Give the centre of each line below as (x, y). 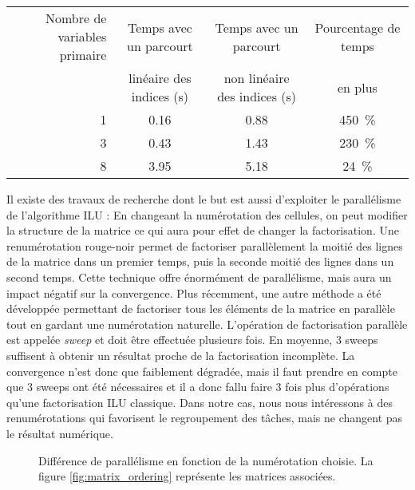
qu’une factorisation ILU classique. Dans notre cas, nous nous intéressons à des (200, 402)
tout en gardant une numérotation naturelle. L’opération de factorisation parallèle (207, 324)
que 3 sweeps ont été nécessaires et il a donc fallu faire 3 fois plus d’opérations (198, 387)
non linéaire (257, 78)
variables (82, 36)
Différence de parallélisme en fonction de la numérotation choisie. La (206, 460)
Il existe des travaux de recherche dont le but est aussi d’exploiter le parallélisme (204, 199)
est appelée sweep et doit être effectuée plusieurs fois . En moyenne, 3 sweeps (192, 340)
